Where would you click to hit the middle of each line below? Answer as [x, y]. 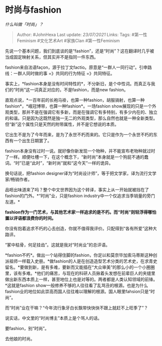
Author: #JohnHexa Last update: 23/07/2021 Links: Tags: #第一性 [82, 34]
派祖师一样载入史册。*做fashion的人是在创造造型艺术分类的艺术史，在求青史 [81, 261]
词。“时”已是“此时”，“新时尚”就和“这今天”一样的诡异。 [59, 163]
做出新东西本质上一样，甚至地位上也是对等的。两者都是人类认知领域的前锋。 [81, 279]
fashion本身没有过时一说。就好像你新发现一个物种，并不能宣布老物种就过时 [80, 151]
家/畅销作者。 [19, 179]
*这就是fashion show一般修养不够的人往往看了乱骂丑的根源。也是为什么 [77, 285]
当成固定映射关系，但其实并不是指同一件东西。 [52, 57]
